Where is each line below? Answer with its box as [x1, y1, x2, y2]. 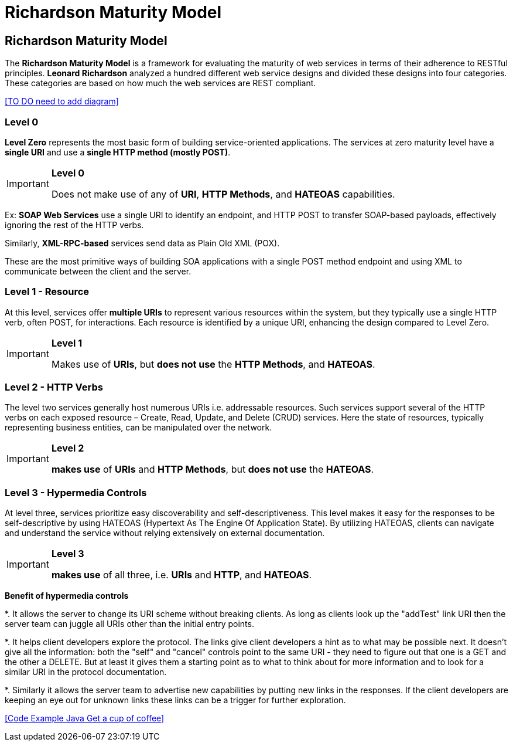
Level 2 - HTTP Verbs [5, 381, 103, 394]
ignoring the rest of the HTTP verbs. [5, 219, 144, 230]
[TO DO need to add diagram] [5, 96, 119, 107]
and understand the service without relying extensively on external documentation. [5, 528, 325, 538]
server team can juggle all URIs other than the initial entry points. [5, 619, 254, 629]
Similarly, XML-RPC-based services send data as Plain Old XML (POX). [5, 238, 280, 248]
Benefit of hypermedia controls [5, 591, 129, 601]
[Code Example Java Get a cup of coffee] [5, 713, 165, 724]
